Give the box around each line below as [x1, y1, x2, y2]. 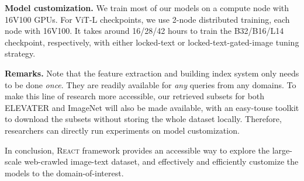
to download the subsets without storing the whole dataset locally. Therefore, [5, 113, 282, 125]
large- [272, 144, 292, 156]
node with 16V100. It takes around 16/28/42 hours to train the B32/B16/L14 [5, 25, 284, 37]
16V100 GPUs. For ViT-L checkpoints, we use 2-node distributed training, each [5, 13, 290, 25]
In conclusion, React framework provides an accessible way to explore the [5, 144, 270, 156]
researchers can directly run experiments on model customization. [5, 124, 240, 136]
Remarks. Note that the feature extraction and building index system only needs [5, 67, 299, 79]
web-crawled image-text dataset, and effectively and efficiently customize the [24, 155, 299, 168]
